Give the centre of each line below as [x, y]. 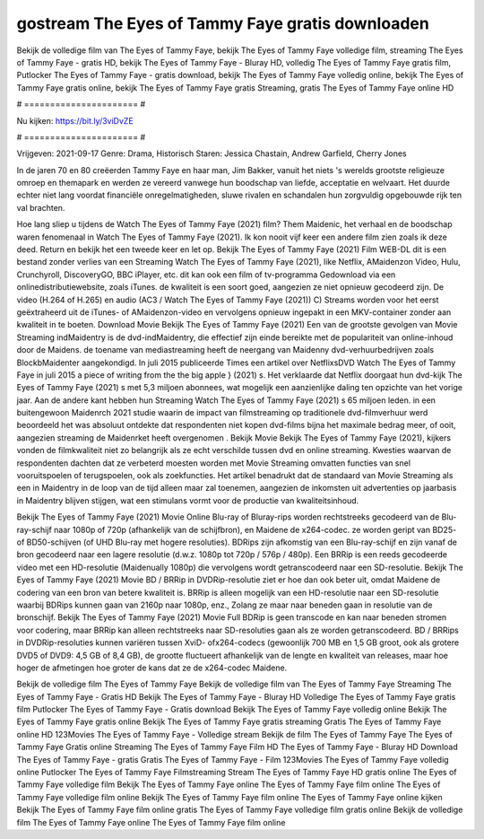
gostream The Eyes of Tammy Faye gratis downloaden [223, 23]
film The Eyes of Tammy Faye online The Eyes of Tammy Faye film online [151, 822]
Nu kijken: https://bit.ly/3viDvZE [75, 120]
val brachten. [41, 207]
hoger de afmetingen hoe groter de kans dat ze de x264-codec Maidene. [152, 668]
